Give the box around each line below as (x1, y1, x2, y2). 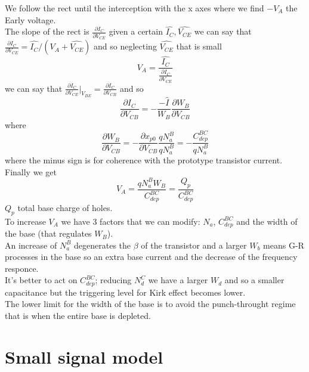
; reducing (95, 274, 132, 286)
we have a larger (148, 274, 208, 286)
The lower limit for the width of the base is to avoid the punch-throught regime (5, 297, 296, 310)
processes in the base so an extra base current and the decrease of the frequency (5, 250, 298, 263)
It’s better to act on (5, 274, 78, 286)
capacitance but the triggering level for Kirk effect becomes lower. (5, 286, 246, 298)
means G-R (263, 238, 304, 251)
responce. (5, 262, 39, 274)
